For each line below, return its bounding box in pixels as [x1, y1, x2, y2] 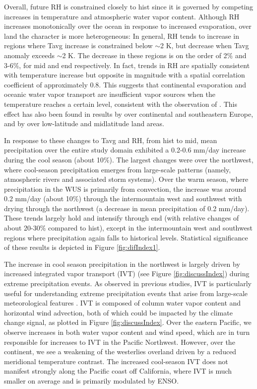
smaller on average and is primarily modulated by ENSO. [4, 375, 179, 386]
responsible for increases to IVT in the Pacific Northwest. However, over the [4, 336, 235, 347]
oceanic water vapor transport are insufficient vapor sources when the [4, 89, 216, 99]
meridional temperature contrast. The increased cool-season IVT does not [4, 356, 228, 366]
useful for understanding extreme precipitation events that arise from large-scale [4, 288, 248, 298]
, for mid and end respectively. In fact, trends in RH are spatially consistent [19, 60, 250, 70]
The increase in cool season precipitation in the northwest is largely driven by [4, 258, 240, 269]
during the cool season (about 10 [4, 154, 104, 164]
